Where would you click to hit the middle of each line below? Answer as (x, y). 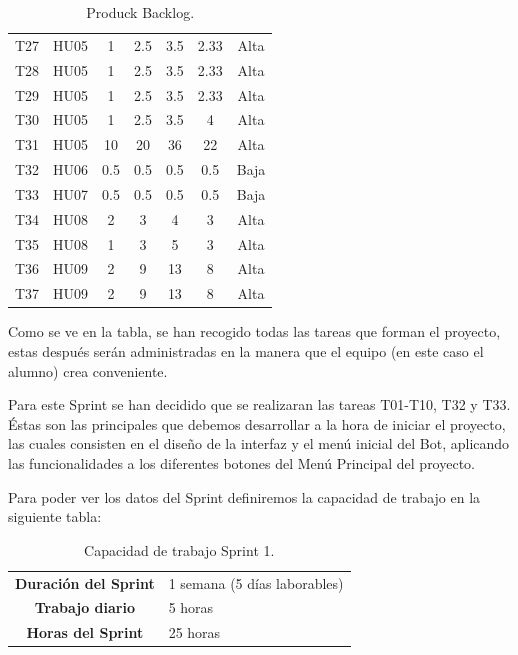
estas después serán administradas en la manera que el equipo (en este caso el (246, 350)
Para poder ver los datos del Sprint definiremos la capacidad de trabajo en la (244, 496)
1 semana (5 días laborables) (256, 582)
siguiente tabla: (55, 516)
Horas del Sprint (85, 632)
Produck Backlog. (140, 12)
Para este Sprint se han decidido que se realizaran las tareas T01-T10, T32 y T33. (259, 404)
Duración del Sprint (85, 582)
